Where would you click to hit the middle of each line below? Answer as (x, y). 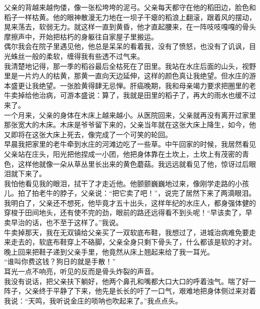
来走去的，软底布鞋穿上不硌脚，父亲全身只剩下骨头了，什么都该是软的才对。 (130, 242)
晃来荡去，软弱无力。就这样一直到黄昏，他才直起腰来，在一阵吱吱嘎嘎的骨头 (130, 27)
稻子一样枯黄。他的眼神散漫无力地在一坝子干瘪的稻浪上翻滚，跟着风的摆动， (130, 17)
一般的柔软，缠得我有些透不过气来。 (84, 56)
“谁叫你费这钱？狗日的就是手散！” (60, 261)
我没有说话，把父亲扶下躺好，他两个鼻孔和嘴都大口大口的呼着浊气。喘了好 (126, 281)
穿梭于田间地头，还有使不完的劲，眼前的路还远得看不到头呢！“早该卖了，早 (128, 212)
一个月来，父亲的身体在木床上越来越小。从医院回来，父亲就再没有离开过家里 (130, 115)
